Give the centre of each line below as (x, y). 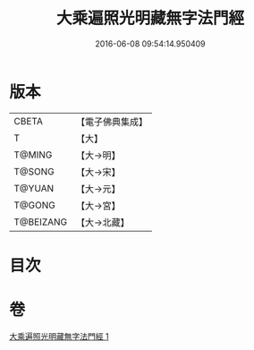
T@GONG (34, 205)
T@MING (33, 155)
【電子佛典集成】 (112, 122)
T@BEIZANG (41, 222)
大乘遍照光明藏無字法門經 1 (59, 336)
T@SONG (34, 171)
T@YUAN (34, 188)
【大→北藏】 (102, 222)
